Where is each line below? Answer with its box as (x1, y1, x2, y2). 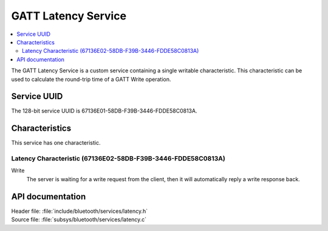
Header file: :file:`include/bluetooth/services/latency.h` (11, 207, 148, 215)
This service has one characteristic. (11, 139, 101, 147)
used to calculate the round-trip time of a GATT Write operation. (11, 75, 171, 83)
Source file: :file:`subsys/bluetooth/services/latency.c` (11, 216, 147, 223)
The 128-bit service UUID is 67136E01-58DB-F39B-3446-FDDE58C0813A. (11, 107, 197, 115)
